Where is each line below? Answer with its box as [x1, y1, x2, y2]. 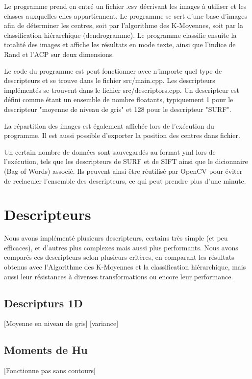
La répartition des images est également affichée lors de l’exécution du [4, 120, 214, 131]
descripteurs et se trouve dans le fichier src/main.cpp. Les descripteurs [4, 75, 215, 85]
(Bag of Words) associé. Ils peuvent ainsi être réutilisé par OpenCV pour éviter [4, 165, 243, 176]
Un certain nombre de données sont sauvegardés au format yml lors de [4, 146, 216, 157]
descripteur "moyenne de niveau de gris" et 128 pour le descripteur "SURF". [4, 104, 231, 114]
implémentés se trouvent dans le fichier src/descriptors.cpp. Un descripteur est [4, 84, 239, 95]
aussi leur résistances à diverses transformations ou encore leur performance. [4, 271, 233, 281]
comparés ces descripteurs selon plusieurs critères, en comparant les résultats [4, 252, 234, 262]
